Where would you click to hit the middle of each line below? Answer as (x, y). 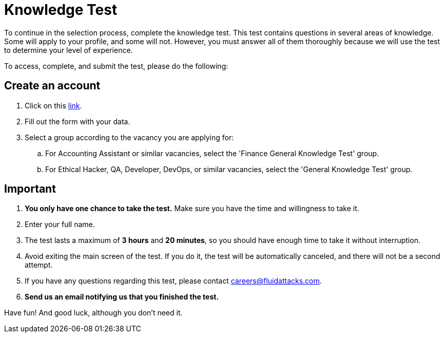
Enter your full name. (60, 224)
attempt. (39, 265)
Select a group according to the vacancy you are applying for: (129, 137)
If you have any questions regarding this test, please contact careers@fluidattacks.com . (173, 281)
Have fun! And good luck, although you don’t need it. (93, 313)
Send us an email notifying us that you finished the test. (122, 297)
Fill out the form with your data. (78, 121)
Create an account (52, 86)
